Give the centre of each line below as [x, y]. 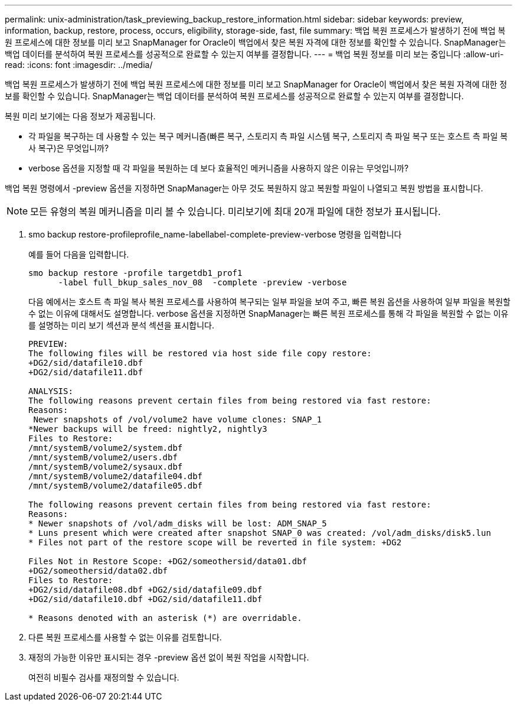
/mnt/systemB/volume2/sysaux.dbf [106, 467]
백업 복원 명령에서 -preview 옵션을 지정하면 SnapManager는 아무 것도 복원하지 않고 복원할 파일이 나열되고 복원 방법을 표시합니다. [244, 188]
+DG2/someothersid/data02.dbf [98, 571]
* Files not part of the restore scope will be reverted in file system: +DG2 [215, 542]
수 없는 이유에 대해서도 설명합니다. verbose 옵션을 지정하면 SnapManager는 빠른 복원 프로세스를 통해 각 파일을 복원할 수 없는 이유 [269, 313]
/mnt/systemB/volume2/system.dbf [106, 448]
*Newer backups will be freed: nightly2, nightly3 [148, 429]
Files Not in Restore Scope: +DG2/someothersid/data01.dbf [168, 561]
